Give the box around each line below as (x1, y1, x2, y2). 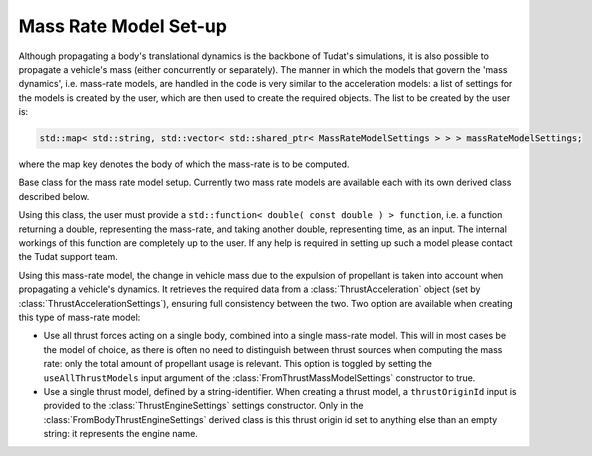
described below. (18, 190, 90, 202)
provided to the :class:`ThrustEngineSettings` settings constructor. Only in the (43, 400, 364, 412)
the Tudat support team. (18, 251, 119, 263)
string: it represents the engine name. (43, 428, 199, 440)
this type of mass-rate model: (18, 311, 141, 323)
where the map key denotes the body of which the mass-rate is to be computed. (18, 158, 350, 170)
